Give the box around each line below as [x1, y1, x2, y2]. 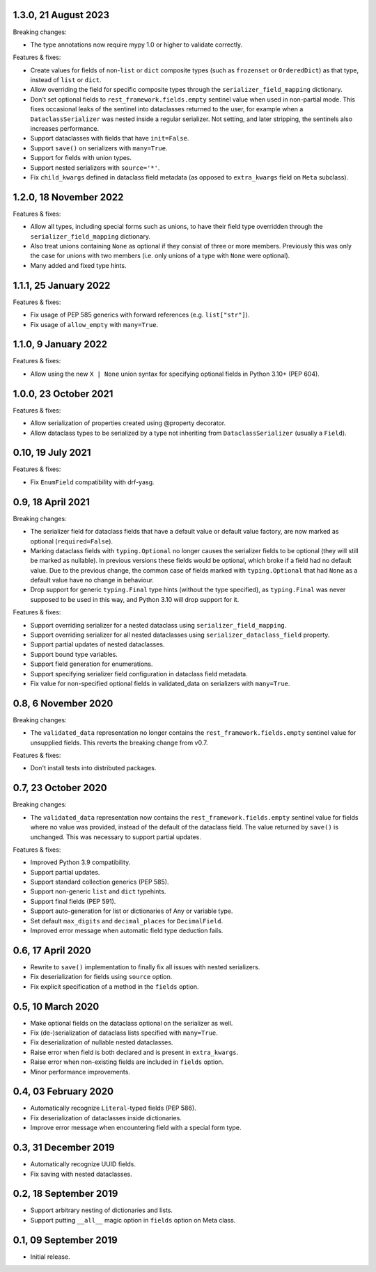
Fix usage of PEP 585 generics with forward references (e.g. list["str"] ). [30, 310, 250, 319]
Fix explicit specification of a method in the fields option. [30, 982, 199, 991]
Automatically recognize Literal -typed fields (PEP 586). [30, 1104, 196, 1113]
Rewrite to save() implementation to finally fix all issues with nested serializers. [30, 962, 260, 971]
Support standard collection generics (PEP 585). [30, 877, 169, 887]
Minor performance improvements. [30, 1067, 130, 1076]
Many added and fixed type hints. [30, 261, 127, 269]
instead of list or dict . [30, 76, 102, 84]
